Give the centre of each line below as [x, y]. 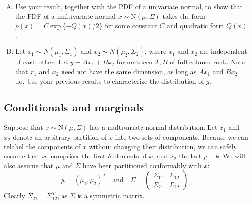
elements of [130, 156]
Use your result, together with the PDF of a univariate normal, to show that [129, 6]
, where [156, 51]
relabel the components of [42, 146]
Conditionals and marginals [74, 107]
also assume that [29, 165]
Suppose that [24, 127]
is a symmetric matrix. [111, 196]
